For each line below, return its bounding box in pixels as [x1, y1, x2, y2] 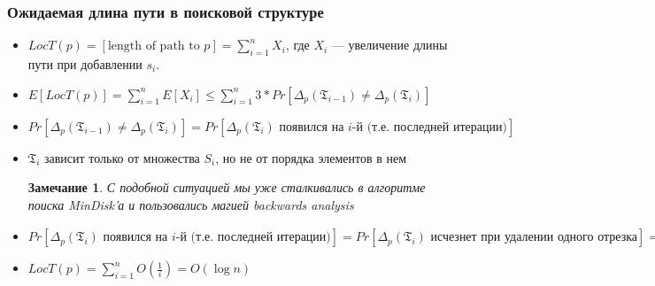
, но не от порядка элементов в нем [215, 148, 407, 166]
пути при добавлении [27, 55, 143, 73]
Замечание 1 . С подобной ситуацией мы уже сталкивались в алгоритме [27, 178, 426, 197]
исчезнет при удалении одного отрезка [430, 231, 637, 244]
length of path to [107, 40, 200, 53]
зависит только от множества [44, 148, 200, 166]
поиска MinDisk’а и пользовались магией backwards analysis [27, 195, 354, 213]
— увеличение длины [331, 35, 448, 54]
